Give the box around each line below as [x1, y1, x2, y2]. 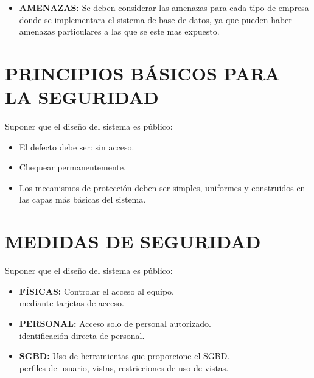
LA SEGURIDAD [5, 85, 159, 110]
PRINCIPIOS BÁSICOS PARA [5, 60, 280, 85]
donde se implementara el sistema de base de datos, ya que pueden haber [19, 13, 292, 26]
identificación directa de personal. [19, 329, 145, 341]
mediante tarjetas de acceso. [19, 296, 124, 309]
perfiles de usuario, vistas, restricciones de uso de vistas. [19, 361, 229, 374]
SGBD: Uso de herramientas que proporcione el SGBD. [19, 349, 230, 362]
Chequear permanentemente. [19, 161, 126, 173]
